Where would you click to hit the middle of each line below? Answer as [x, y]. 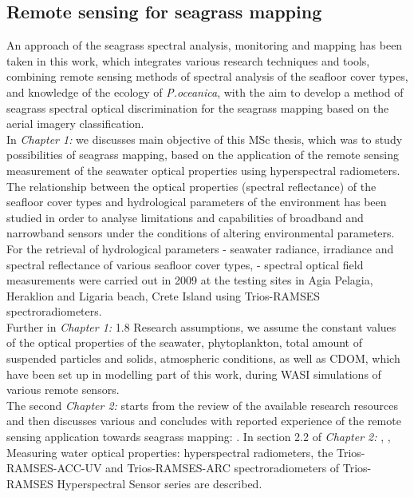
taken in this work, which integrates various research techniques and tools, [188, 60]
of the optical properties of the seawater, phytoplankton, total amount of [184, 342]
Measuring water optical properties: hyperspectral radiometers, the [170, 452]
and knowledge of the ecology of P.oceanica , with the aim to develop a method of [205, 91]
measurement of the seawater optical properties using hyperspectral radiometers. [203, 170]
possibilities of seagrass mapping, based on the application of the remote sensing [203, 155]
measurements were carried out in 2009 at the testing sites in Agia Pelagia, [190, 280]
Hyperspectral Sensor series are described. [160, 483]
